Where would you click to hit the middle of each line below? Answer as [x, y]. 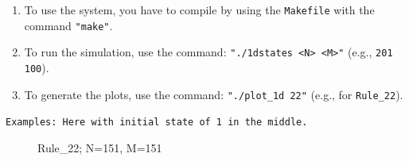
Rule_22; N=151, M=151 [100, 147]
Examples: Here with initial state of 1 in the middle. [157, 123]
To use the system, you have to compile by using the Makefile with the [199, 10]
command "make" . [68, 25]
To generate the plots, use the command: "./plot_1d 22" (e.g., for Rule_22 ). [214, 94]
